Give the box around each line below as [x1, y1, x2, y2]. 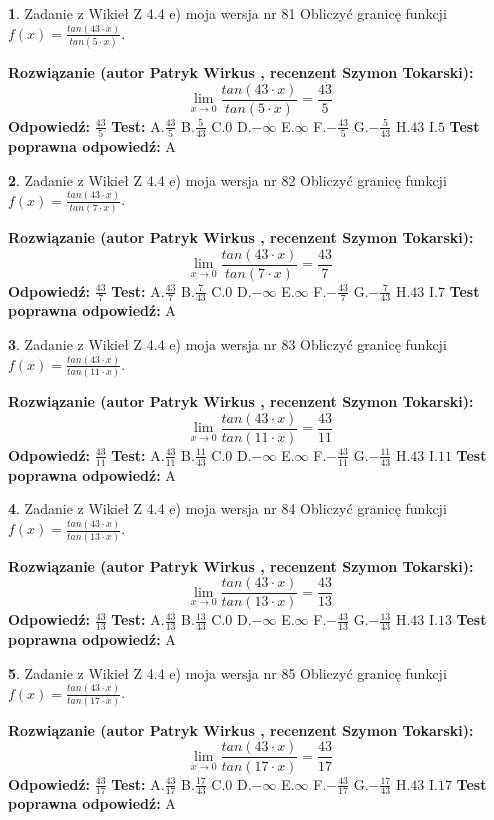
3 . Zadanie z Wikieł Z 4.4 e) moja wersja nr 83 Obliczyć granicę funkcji [8, 334, 447, 355]
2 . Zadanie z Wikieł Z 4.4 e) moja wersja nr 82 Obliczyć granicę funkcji [8, 169, 447, 190]
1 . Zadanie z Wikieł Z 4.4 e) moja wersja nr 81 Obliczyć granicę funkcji [8, 3, 447, 23]
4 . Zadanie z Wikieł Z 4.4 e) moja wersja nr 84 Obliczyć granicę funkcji [8, 498, 447, 519]
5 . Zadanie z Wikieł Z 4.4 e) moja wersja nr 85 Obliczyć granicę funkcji [8, 662, 447, 683]
